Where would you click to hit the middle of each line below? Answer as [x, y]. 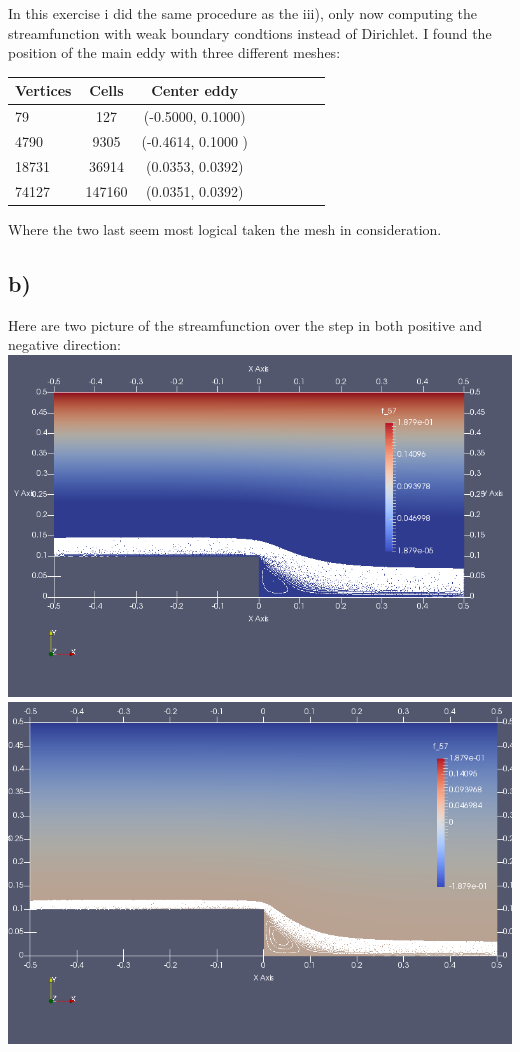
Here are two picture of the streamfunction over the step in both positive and [245, 324]
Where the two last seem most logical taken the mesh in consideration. [225, 228]
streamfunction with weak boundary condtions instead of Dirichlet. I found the [250, 32]
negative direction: [64, 344]
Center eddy [195, 90]
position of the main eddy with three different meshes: [174, 52]
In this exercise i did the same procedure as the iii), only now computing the [243, 13]
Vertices [43, 90]
